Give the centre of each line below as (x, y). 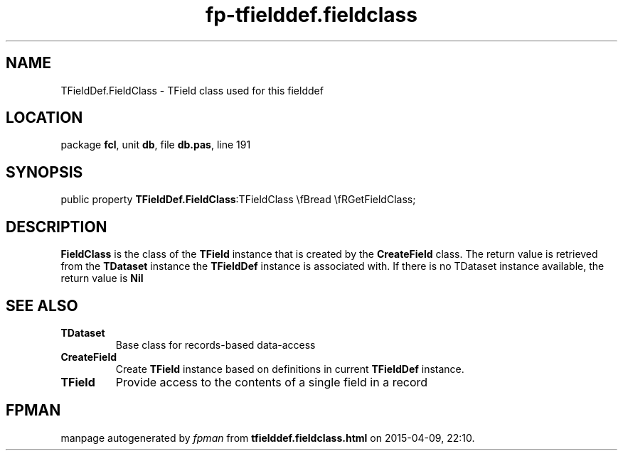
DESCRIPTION (57, 227)
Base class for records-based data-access (215, 344)
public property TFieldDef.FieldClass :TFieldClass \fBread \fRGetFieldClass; (238, 200)
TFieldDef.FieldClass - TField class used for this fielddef (192, 90)
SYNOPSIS (44, 172)
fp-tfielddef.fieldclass (311, 15)
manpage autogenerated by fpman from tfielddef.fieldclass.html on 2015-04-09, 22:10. (268, 438)
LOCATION (44, 118)
